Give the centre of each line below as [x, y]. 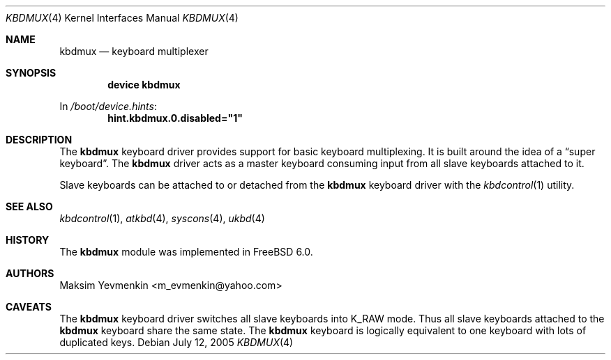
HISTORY [28, 240]
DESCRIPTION [39, 140]
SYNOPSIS [31, 73]
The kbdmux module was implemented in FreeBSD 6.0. [186, 252]
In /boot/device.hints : [108, 106]
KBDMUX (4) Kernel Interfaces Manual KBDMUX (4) [122, 18]
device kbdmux [144, 85]
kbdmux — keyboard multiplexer [134, 51]
